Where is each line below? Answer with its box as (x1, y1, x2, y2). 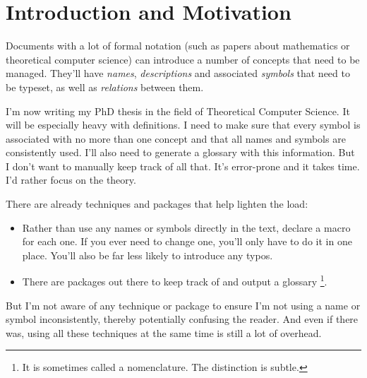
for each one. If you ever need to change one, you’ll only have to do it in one (22, 234, 352, 249)
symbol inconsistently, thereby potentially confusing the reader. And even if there (6, 312, 359, 326)
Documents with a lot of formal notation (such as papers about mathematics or (6, 38, 350, 53)
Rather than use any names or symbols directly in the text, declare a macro (22, 220, 351, 235)
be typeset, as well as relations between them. (6, 79, 204, 94)
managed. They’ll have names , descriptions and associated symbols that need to (6, 66, 350, 81)
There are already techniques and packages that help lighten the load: (6, 196, 308, 211)
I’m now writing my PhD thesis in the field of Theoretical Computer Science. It (6, 103, 350, 118)
